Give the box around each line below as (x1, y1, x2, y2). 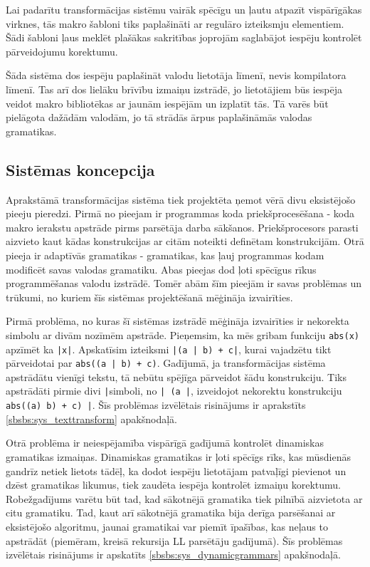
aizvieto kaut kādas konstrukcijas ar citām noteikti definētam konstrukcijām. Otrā (6, 234, 364, 249)
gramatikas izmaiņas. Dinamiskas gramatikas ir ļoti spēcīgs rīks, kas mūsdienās (6, 449, 351, 464)
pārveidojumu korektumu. (6, 43, 118, 58)
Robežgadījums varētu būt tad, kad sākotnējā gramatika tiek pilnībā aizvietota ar (6, 491, 363, 506)
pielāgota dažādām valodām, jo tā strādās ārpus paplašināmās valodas (6, 110, 312, 125)
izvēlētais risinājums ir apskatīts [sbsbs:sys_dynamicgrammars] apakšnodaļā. (6, 547, 341, 562)
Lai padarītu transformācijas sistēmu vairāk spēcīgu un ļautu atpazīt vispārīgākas (6, 2, 362, 16)
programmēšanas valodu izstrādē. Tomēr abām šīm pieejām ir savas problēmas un (6, 276, 362, 291)
